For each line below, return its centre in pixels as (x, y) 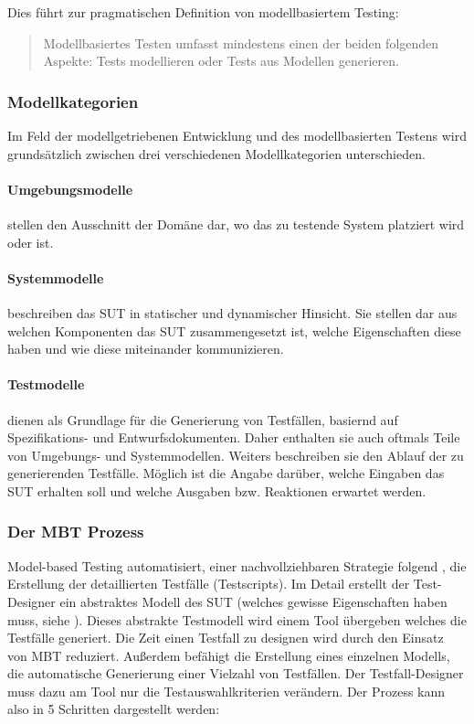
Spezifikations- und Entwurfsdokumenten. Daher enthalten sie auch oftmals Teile (234, 437)
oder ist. (31, 242)
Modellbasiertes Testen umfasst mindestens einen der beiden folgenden (241, 43)
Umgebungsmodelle (70, 189)
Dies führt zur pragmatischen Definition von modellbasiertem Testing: (203, 12)
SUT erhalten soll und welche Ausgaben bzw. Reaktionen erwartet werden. (217, 490)
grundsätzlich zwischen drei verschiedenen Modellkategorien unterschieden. (216, 153)
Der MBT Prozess (76, 532)
